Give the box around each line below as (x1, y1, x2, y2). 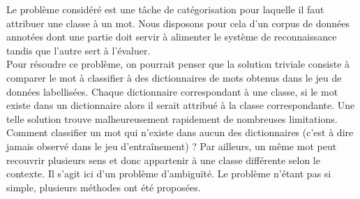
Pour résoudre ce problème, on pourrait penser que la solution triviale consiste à (6, 57, 350, 71)
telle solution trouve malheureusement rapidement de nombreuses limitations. (6, 111, 338, 126)
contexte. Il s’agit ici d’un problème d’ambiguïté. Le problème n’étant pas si (6, 166, 331, 181)
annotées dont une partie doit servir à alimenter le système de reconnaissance (6, 29, 337, 44)
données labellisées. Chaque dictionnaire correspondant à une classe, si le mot (6, 84, 338, 98)
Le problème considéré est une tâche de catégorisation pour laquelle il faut (6, 2, 324, 16)
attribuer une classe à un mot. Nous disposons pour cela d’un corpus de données (6, 15, 350, 30)
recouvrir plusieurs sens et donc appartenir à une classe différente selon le (6, 152, 320, 167)
